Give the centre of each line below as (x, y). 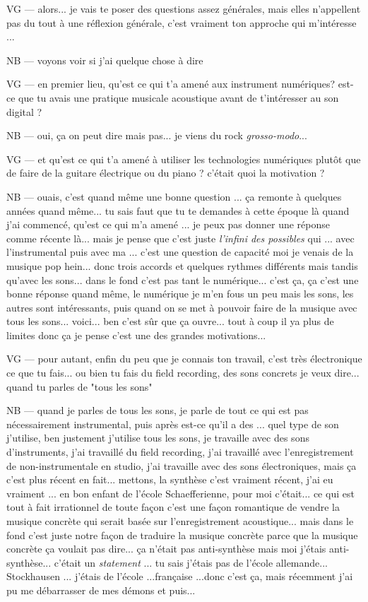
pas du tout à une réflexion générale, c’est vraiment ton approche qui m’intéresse (182, 22)
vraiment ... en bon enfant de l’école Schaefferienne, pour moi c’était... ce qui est (180, 493)
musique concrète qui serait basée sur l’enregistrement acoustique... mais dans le (180, 521)
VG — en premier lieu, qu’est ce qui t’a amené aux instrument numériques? (171, 84)
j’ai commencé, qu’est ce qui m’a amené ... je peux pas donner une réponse (168, 224)
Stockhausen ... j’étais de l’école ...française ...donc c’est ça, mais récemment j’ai (180, 576)
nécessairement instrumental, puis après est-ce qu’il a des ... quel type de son (173, 424)
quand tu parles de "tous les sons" (79, 386)
